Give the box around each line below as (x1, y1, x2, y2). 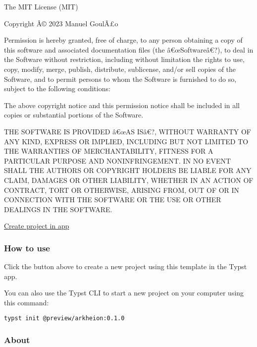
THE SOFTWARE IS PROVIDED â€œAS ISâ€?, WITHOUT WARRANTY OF (4, 126, 252, 136)
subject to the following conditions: (4, 83, 110, 94)
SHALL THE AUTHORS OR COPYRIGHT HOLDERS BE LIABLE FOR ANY (4, 165, 252, 175)
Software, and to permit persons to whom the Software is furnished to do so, (4, 73, 237, 84)
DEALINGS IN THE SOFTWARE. (4, 204, 112, 214)
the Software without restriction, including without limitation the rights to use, (4, 54, 245, 64)
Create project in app (4, 221, 69, 231)
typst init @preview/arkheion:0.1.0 (4, 315, 125, 322)
